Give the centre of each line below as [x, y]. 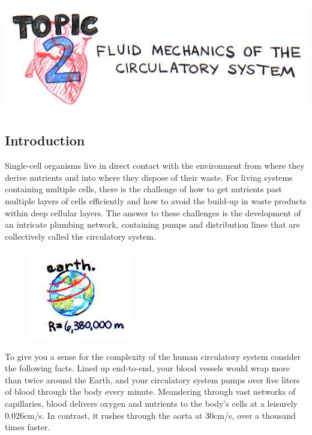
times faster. [28, 427]
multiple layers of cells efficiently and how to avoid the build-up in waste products [156, 201]
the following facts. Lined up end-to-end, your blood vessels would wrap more [148, 368]
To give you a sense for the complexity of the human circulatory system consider [153, 356]
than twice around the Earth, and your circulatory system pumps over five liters [152, 379]
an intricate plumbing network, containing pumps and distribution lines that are [153, 224]
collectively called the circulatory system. [80, 236]
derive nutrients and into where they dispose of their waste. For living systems [149, 177]
